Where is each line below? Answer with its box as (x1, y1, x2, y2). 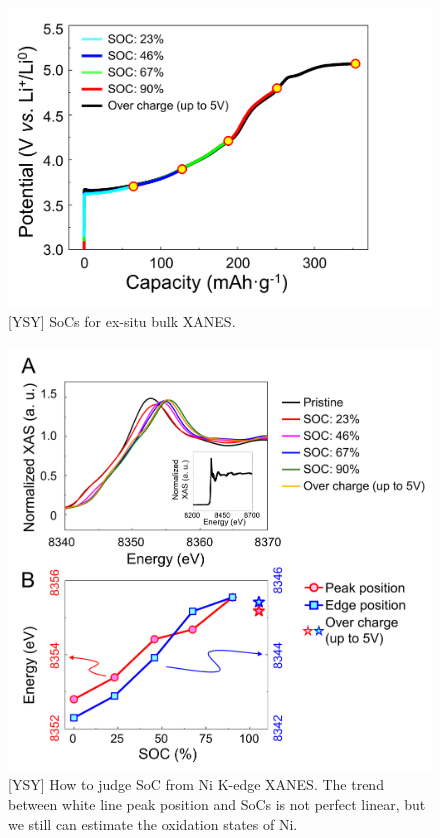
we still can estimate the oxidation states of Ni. (8, 813, 298, 834)
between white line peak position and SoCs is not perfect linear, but (8, 793, 426, 814)
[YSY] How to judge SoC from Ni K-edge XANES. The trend (8, 774, 384, 795)
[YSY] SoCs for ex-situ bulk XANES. (8, 310, 236, 331)
